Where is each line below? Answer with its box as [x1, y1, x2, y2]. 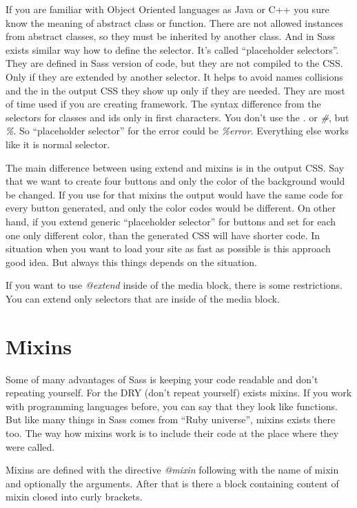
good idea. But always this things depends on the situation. [6, 254, 257, 269]
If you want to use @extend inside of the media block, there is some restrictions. [6, 278, 343, 292]
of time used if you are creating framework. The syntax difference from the [6, 96, 321, 111]
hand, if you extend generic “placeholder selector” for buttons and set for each [6, 214, 336, 228]
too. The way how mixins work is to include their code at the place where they [6, 425, 339, 440]
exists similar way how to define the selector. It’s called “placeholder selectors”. [6, 42, 339, 57]
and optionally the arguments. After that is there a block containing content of [6, 476, 339, 490]
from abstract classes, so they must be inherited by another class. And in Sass [6, 29, 336, 43]
